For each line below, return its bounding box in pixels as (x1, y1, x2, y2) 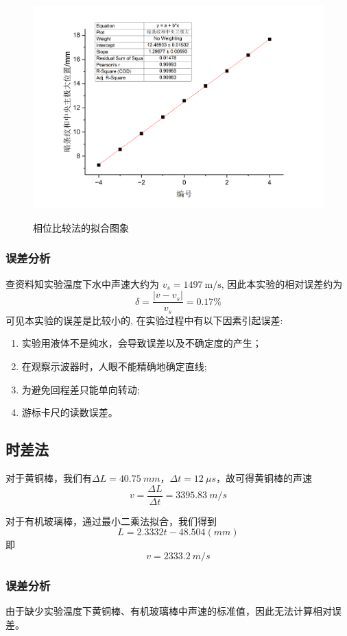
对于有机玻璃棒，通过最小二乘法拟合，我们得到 (5, 513, 217, 528)
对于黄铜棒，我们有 (5, 471, 92, 485)
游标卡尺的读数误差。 (21, 405, 118, 419)
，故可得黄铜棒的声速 (215, 471, 312, 485)
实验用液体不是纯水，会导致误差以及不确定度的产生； (21, 336, 262, 350)
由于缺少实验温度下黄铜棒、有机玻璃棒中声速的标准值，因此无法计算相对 (5, 604, 332, 618)
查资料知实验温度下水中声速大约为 (5, 276, 159, 291)
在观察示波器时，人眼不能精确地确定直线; (21, 359, 207, 374)
